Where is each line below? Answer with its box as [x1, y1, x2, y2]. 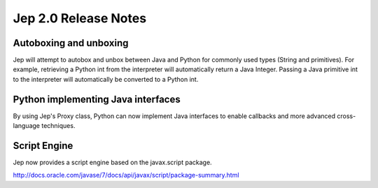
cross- [337, 112, 356, 120]
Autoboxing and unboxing [13, 37, 129, 49]
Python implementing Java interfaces [13, 93, 181, 105]
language [13, 122, 40, 130]
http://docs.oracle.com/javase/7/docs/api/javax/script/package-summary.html [13, 171, 239, 180]
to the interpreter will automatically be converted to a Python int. [13, 75, 199, 83]
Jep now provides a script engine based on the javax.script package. [13, 158, 213, 167]
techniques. [41, 122, 76, 130]
